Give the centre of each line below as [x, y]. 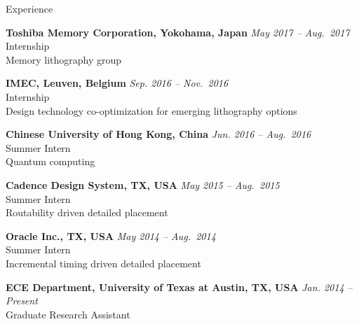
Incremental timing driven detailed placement [103, 263]
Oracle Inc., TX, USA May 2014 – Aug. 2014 [111, 235]
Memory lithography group [64, 59]
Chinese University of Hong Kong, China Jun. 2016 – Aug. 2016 [158, 134]
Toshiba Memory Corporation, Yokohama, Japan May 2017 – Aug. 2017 [178, 32]
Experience [29, 8]
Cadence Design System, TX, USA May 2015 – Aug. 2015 [143, 184]
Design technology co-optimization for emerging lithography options [151, 110]
